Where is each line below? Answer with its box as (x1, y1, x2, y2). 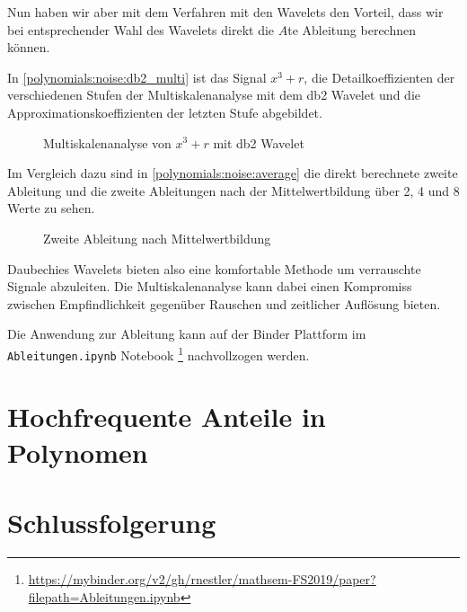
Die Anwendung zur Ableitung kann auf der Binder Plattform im (7, 324, 366, 343)
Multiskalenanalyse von (43, 133, 172, 152)
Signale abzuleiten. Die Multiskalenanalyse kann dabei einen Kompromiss (7, 277, 412, 296)
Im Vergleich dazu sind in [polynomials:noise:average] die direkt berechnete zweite (7, 164, 458, 182)
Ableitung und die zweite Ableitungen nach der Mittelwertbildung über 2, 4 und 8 (7, 181, 460, 200)
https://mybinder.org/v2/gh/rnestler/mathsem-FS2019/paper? (28, 569, 376, 588)
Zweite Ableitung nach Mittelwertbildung (43, 228, 271, 247)
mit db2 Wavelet (213, 133, 304, 152)
